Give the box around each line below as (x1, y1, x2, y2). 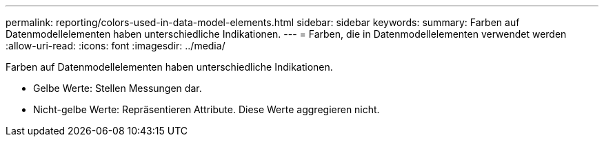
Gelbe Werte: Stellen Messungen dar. (33, 82, 202, 94)
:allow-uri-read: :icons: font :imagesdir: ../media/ (6, 40, 225, 51)
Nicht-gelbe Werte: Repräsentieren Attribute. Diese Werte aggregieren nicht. (33, 104, 380, 115)
